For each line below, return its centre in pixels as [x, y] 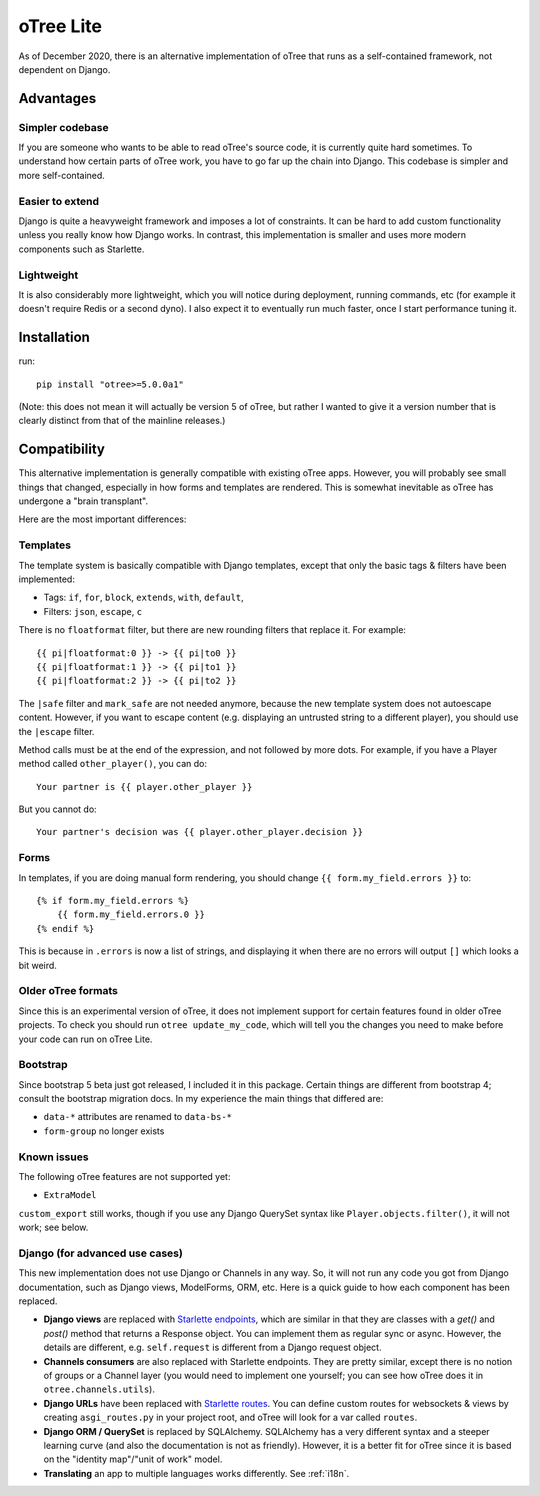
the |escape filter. [56, 731]
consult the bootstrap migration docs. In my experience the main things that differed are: [201, 1099]
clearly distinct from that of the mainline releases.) [122, 421]
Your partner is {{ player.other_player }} [144, 786]
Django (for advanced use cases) [101, 1253]
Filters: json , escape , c [93, 611]
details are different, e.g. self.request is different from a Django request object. [212, 1347]
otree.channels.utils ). [99, 1389]
